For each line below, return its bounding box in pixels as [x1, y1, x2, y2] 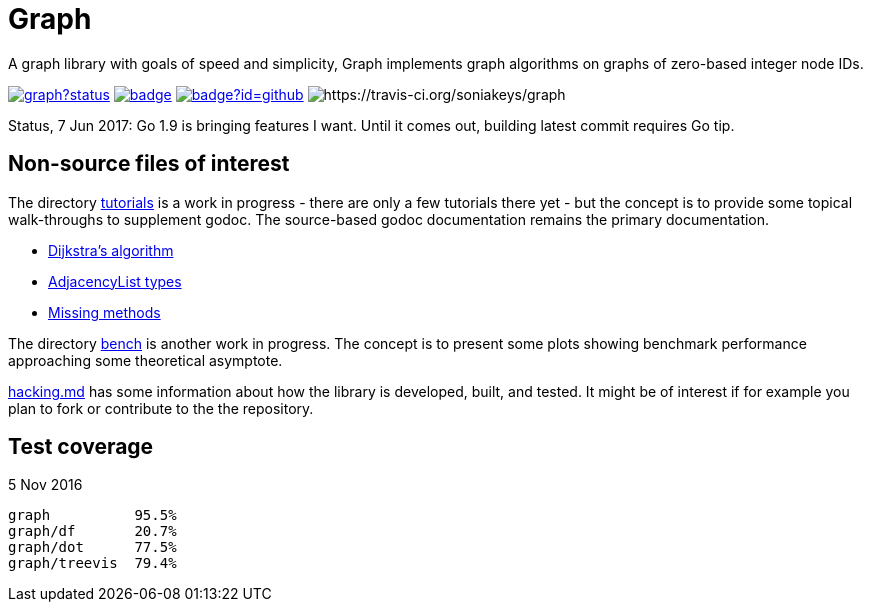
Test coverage [8, 434, 154, 460]
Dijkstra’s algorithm [48, 241, 174, 259]
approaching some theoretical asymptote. [8, 351, 283, 369]
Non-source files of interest [8, 151, 290, 177]
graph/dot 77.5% [8, 539, 177, 556]
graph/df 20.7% [8, 523, 177, 540]
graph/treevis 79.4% [8, 555, 177, 572]
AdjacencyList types [48, 272, 182, 290]
